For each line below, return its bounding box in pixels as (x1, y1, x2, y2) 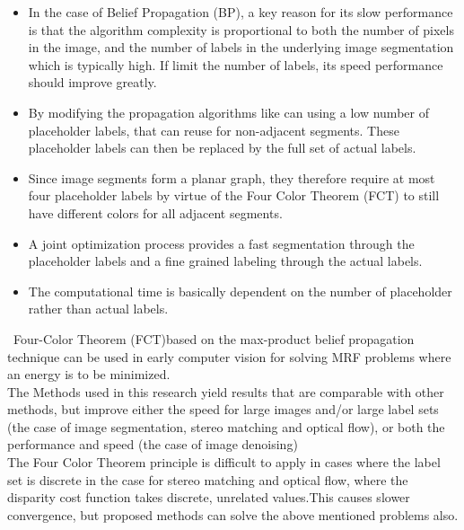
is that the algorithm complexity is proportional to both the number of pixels (28, 20, 454, 39)
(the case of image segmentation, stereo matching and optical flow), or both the (7, 417, 445, 436)
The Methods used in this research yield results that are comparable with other (7, 382, 444, 401)
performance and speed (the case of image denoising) (7, 435, 298, 454)
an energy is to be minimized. (7, 365, 171, 384)
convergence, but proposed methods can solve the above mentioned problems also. (7, 505, 459, 524)
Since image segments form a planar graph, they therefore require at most (28, 168, 435, 187)
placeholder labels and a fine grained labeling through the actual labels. (28, 252, 423, 270)
